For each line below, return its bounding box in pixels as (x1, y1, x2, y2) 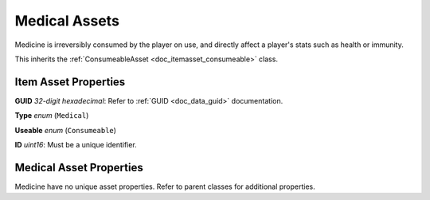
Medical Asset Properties (14, 160, 143, 175)
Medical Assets (14, 12, 119, 29)
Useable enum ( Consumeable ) (14, 125, 117, 135)
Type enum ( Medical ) (14, 111, 89, 120)
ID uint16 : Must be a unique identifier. (14, 140, 137, 150)
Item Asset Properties (14, 75, 126, 88)
